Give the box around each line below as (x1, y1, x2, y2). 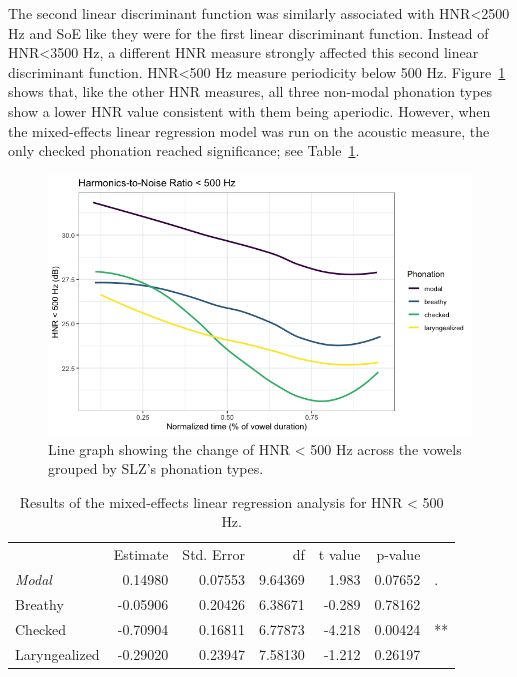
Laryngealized (15, 643, 100, 664)
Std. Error (182, 544, 245, 565)
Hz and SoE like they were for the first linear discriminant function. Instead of (8, 22, 489, 43)
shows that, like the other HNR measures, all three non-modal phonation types (8, 81, 493, 102)
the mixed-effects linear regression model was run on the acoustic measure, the (8, 120, 490, 141)
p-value (376, 544, 421, 565)
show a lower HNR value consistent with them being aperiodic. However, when (8, 100, 491, 121)
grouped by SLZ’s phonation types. (48, 458, 264, 479)
